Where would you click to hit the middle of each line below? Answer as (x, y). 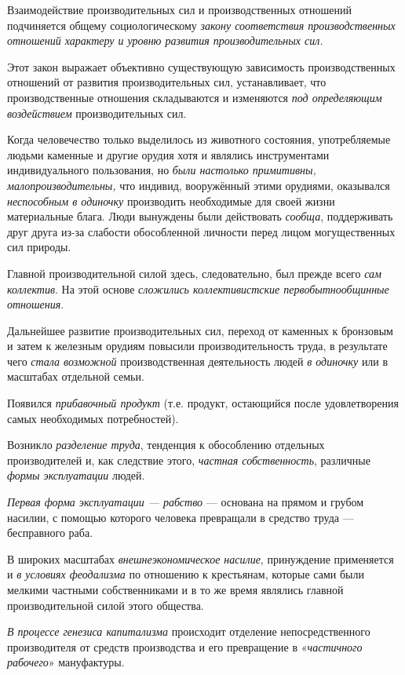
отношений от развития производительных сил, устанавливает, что (167, 82)
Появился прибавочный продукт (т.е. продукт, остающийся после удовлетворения (203, 403)
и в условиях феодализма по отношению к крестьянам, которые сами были (186, 574)
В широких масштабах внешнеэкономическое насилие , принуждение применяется (201, 558)
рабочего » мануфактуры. (66, 662)
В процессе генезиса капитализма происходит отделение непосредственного (189, 631)
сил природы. (39, 247)
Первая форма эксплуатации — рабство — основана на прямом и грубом (186, 502)
